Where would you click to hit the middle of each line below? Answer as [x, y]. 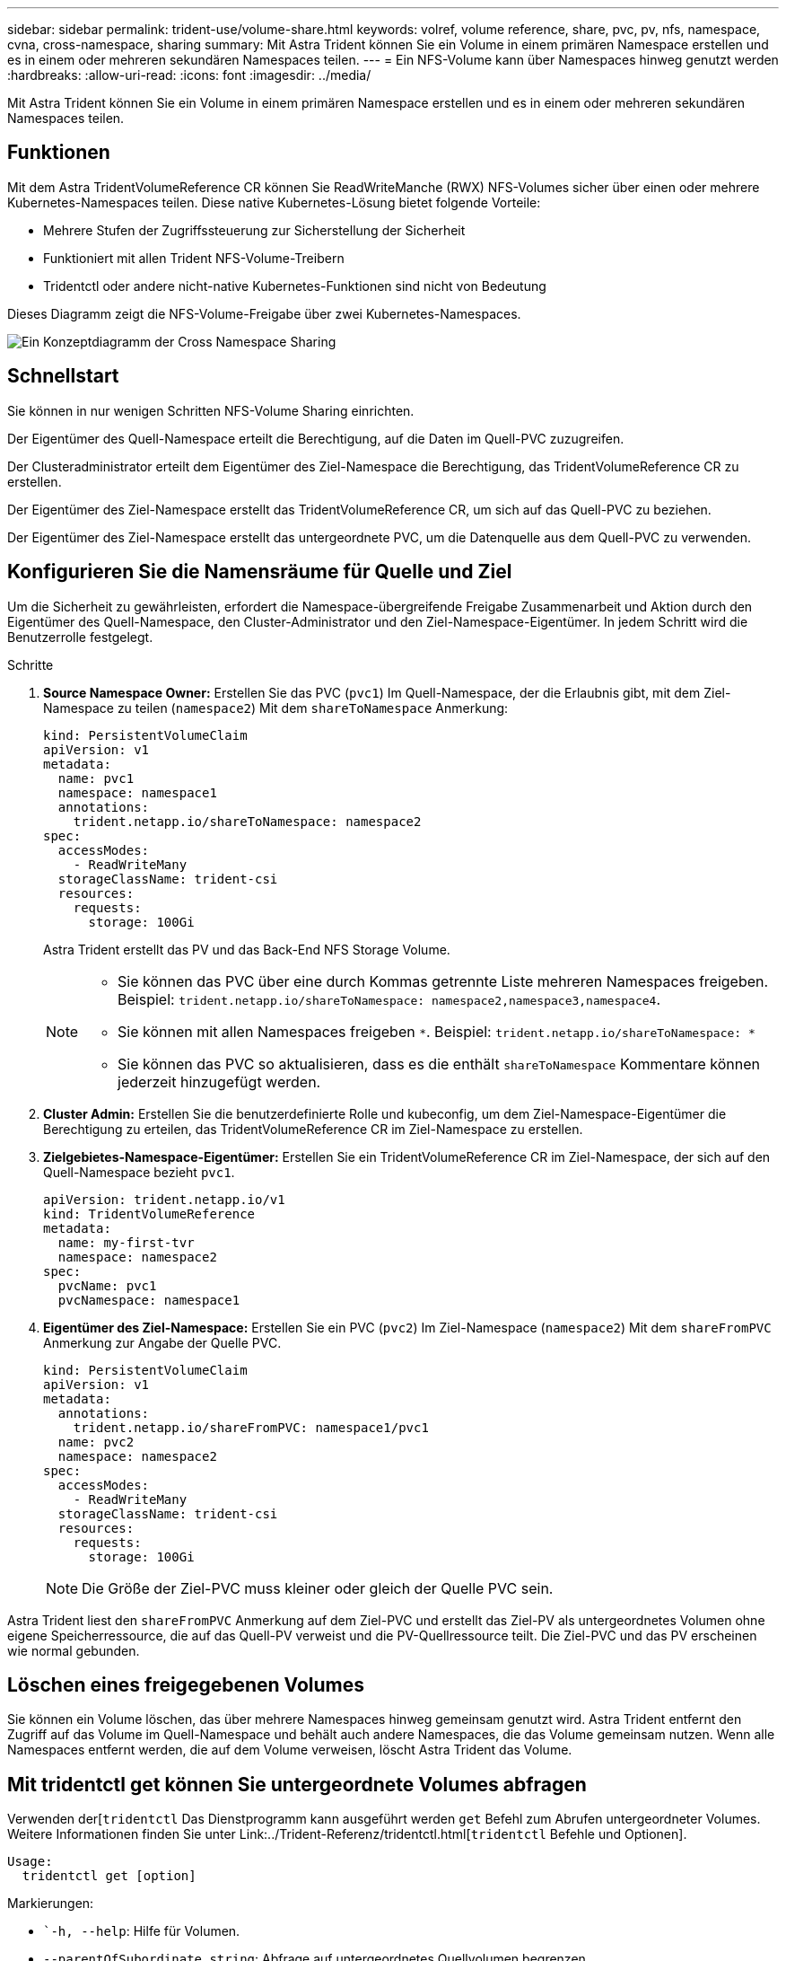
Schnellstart [63, 376]
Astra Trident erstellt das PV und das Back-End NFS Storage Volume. [247, 949]
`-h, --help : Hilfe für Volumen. [142, 1931]
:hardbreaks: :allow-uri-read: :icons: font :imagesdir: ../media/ [189, 75]
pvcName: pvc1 [107, 1285]
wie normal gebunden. [74, 1650]
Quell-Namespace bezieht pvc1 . [139, 1172]
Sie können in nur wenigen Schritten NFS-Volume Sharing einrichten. [211, 410]
